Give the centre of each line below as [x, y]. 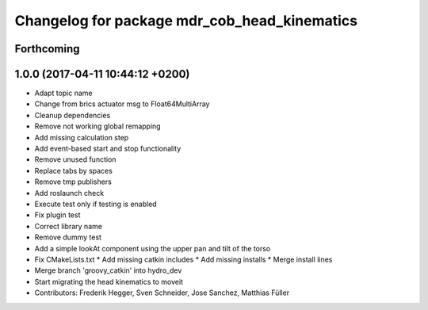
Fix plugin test [57, 215]
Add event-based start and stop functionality [108, 149]
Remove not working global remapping [98, 126]
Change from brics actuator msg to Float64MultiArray [122, 104]
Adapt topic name [63, 93]
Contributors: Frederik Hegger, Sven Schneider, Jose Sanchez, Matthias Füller [162, 293]
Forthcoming [47, 49]
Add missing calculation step [82, 137]
